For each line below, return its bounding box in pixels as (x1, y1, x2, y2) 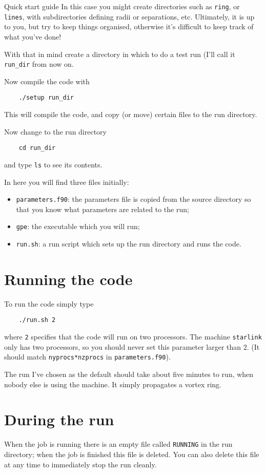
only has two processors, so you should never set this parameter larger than (4, 341, 241, 352)
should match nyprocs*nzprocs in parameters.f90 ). (4, 351, 171, 362)
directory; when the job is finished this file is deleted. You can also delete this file (4, 448, 259, 459)
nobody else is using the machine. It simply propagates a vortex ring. (4, 379, 222, 389)
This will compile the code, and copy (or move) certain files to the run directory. (4, 109, 257, 119)
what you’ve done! (4, 31, 62, 42)
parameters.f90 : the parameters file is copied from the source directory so (16, 194, 251, 204)
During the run (4, 409, 114, 430)
